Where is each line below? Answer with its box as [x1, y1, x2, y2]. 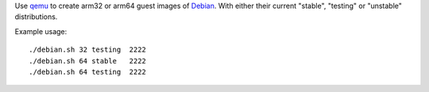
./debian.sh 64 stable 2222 [29, 56, 147, 65]
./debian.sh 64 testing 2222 [29, 67, 147, 76]
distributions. [14, 12, 58, 21]
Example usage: [14, 26, 68, 36]
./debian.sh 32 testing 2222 [29, 45, 147, 55]
